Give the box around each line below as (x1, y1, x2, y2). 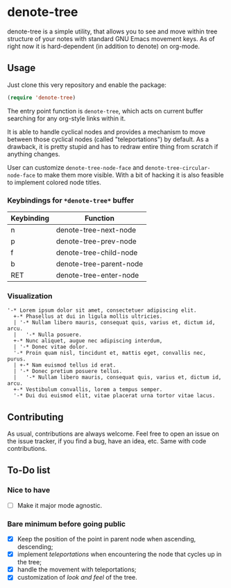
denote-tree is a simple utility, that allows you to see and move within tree (7, 27, 218, 35)
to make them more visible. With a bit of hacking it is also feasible (37, 170, 224, 179)
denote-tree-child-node (55, 248, 138, 257)
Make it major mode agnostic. (17, 501, 103, 509)
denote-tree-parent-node (55, 259, 144, 269)
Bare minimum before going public (7, 519, 126, 529)
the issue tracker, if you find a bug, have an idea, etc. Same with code (7, 437, 207, 445)
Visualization (7, 291, 53, 301)
